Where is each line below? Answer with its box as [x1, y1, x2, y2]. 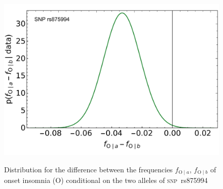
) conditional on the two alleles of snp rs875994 [61, 175, 208, 185]
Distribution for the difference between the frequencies [4, 164, 173, 174]
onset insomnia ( [4, 175, 56, 185]
